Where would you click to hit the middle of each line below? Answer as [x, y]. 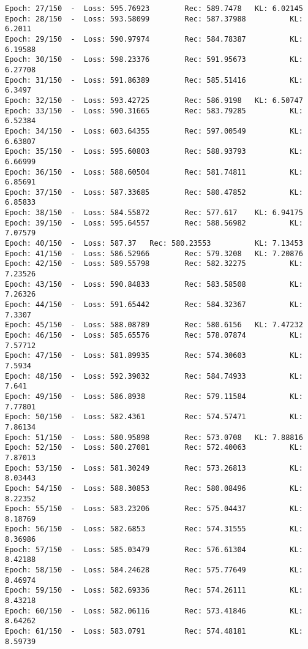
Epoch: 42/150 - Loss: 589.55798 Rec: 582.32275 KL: [154, 264]
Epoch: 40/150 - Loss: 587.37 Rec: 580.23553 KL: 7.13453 [154, 244]
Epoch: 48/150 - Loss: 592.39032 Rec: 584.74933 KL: [154, 376]
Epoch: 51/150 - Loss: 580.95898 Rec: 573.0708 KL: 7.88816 [154, 437]
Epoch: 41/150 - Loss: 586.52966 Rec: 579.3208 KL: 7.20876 [154, 253]
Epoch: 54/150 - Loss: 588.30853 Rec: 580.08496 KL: [154, 488]
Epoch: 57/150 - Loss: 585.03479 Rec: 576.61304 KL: [154, 549]
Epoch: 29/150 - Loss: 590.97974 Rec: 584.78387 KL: [154, 39]
